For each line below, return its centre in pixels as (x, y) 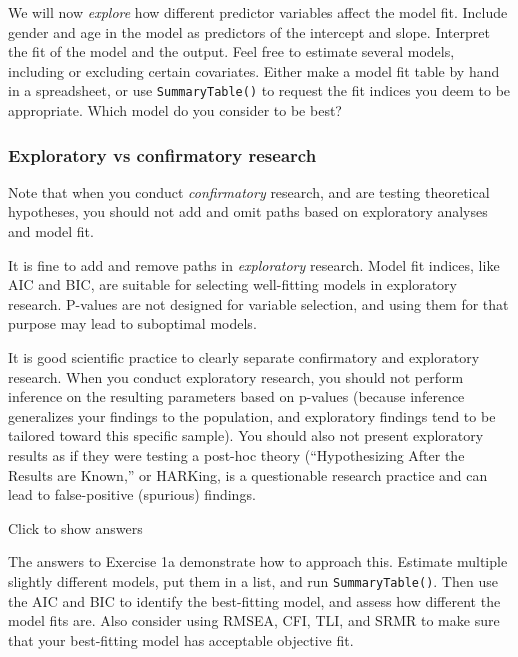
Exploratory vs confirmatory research (162, 154)
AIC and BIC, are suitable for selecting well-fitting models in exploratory (232, 284)
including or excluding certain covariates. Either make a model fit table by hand (254, 70)
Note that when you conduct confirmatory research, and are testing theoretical (249, 191)
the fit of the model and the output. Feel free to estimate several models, (231, 51)
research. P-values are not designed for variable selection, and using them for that (258, 303)
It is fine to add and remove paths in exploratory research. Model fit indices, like (254, 264)
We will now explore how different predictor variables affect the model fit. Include (258, 12)
